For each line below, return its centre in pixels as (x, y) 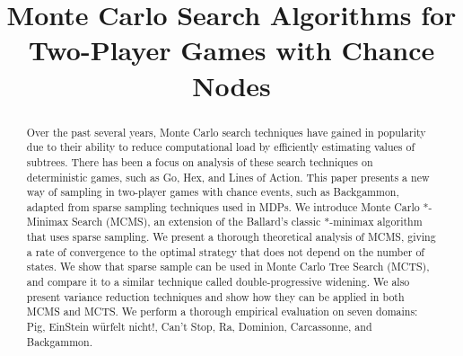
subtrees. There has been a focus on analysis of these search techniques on (200, 161)
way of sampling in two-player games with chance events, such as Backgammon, (213, 192)
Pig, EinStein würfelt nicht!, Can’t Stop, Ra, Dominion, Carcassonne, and (199, 327)
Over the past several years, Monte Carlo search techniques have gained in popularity (226, 132)
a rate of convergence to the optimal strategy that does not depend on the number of (225, 251)
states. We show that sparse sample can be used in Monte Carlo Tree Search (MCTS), (228, 267)
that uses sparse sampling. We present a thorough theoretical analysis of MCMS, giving (231, 237)
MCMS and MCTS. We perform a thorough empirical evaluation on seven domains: (222, 311)
